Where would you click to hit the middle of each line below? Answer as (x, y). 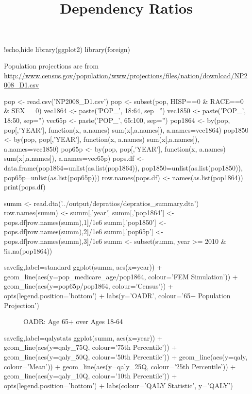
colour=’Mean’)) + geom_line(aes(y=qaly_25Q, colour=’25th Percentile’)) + (120, 366)
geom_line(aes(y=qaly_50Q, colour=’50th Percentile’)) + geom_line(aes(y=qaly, (126, 357)
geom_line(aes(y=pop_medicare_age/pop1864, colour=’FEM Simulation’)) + (121, 276)
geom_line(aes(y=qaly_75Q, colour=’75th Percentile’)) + (91, 347)
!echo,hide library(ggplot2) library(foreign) (67, 49)
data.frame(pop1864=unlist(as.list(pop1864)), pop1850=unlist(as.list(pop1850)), (123, 167)
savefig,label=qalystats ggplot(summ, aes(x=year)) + (83, 337)
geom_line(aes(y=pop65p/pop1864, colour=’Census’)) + (89, 286)
